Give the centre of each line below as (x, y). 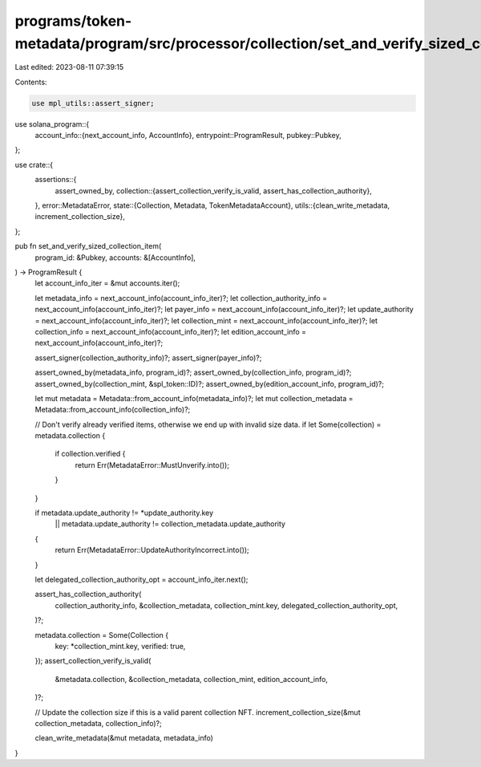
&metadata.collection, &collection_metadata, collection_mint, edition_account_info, (192, 679)
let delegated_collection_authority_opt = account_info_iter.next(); (141, 579)
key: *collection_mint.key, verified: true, (120, 646)
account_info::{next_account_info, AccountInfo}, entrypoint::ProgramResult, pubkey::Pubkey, (188, 136)
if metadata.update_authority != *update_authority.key (124, 513)
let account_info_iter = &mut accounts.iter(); (107, 283)
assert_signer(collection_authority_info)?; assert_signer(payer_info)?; (148, 358)
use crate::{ (34, 164)
